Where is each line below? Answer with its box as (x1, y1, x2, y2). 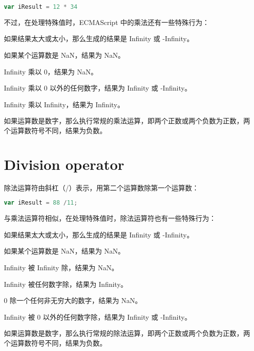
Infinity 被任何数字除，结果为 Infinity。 (4, 279, 127, 289)
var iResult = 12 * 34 (4, 3, 78, 10)
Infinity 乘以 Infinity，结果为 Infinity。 (4, 99, 125, 109)
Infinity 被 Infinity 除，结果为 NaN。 (4, 262, 119, 272)
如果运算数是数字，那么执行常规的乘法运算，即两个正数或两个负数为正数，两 (4, 116, 250, 126)
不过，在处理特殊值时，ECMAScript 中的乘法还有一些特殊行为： (4, 17, 210, 27)
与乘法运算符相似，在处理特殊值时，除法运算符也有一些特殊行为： (4, 213, 216, 223)
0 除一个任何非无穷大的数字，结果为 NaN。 (4, 295, 142, 305)
